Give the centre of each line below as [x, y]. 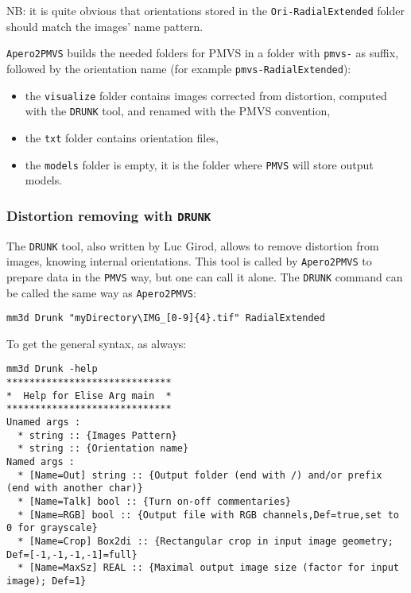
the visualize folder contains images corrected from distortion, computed [206, 95]
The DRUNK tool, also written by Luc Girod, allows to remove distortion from [193, 245]
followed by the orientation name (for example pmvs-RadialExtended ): [179, 68]
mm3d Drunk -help [52, 369]
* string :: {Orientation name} [103, 449]
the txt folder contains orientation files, [122, 137]
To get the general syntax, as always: [97, 343]
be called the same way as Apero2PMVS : [101, 292]
